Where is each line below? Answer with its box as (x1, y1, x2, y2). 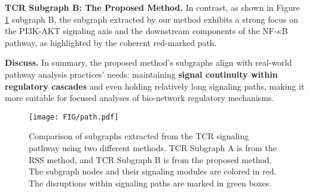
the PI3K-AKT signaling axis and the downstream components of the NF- (5, 24, 277, 37)
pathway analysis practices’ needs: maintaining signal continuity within (5, 68, 278, 80)
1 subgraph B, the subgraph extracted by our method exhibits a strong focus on (5, 13, 298, 25)
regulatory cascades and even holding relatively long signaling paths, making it (5, 79, 305, 92)
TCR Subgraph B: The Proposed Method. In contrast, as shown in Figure (5, 1, 300, 13)
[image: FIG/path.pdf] (29, 112, 119, 121)
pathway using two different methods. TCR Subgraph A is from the (29, 142, 277, 154)
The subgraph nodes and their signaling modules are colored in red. (29, 165, 277, 177)
